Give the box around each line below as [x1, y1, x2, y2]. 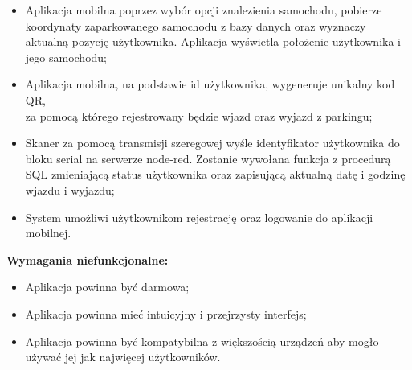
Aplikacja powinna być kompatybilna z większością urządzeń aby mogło [25, 332, 379, 349]
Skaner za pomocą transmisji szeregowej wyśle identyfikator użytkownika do [25, 134, 400, 151]
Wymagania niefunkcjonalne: [6, 251, 169, 268]
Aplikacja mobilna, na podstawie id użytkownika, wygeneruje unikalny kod [25, 76, 395, 92]
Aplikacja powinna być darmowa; [25, 278, 190, 295]
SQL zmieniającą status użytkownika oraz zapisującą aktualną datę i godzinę [25, 166, 406, 183]
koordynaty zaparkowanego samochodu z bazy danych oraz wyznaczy [25, 17, 366, 34]
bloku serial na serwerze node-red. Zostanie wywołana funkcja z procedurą [25, 150, 391, 166]
